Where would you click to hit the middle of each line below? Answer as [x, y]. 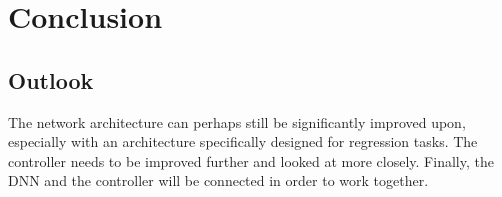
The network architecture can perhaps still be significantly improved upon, [237, 121]
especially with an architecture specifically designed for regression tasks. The [243, 141]
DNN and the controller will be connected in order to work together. [218, 180]
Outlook [51, 79]
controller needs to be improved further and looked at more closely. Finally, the [251, 160]
